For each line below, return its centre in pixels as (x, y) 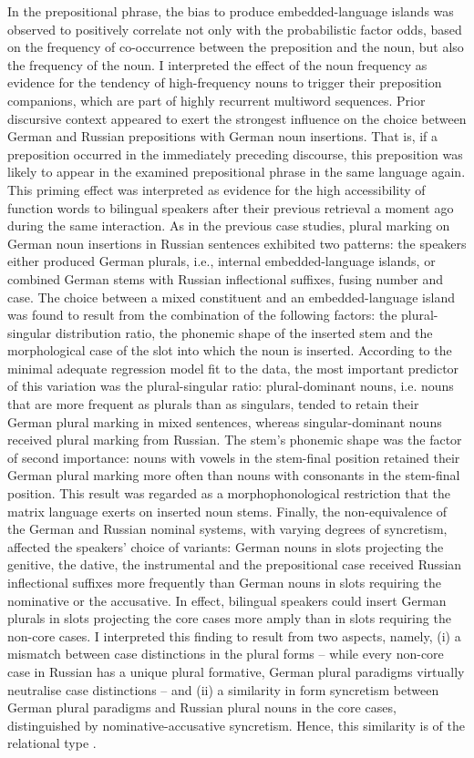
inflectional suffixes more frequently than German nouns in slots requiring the (224, 582)
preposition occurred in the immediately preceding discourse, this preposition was (235, 154)
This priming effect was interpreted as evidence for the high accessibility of (216, 189)
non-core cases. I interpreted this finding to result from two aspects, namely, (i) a (234, 635)
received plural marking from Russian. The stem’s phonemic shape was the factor (235, 440)
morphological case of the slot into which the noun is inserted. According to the (230, 350)
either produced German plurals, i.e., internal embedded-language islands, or (222, 261)
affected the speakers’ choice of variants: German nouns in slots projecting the (226, 546)
